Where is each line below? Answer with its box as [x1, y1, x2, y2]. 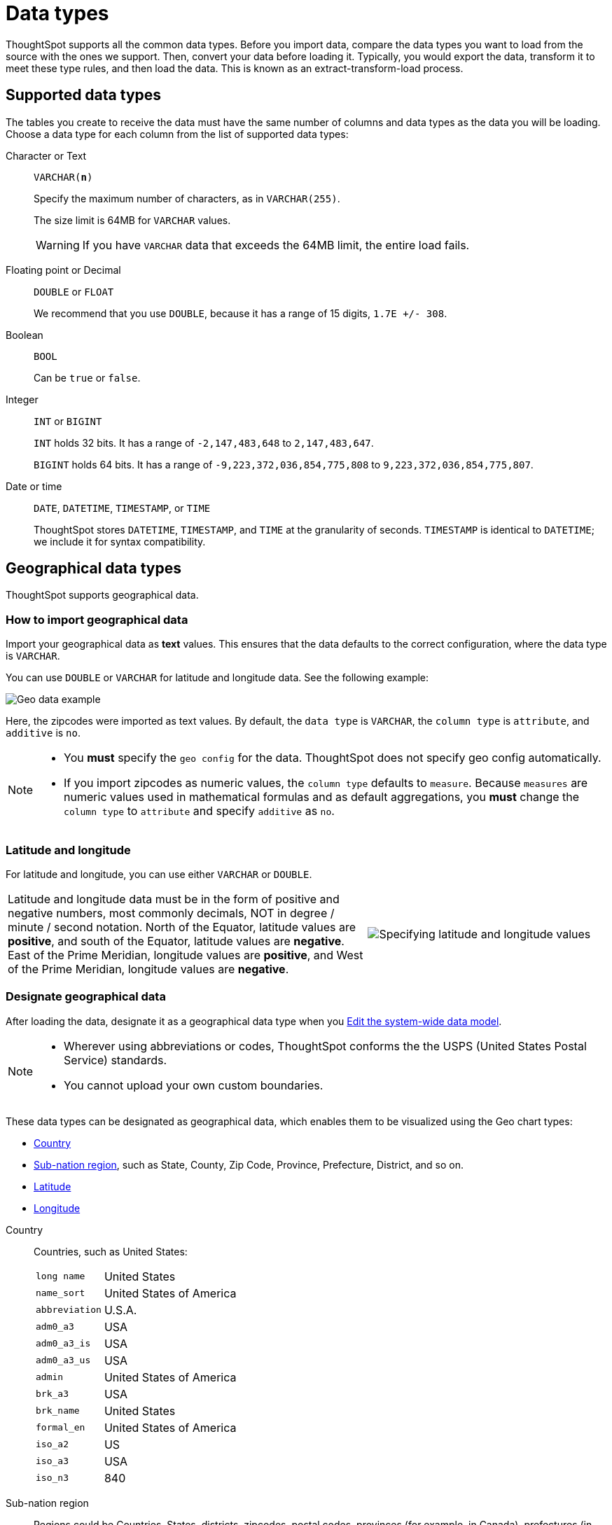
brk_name [36, 1405, 80, 1416]
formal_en [36, 1422, 85, 1433]
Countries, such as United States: [34, 1245, 188, 1258]
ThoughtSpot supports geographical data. [6, 589, 199, 601]
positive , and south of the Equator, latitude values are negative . [8, 933, 345, 948]
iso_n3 [36, 1472, 69, 1484]
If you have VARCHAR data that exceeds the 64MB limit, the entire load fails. [82, 237, 470, 252]
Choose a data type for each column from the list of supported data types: [6, 127, 349, 140]
